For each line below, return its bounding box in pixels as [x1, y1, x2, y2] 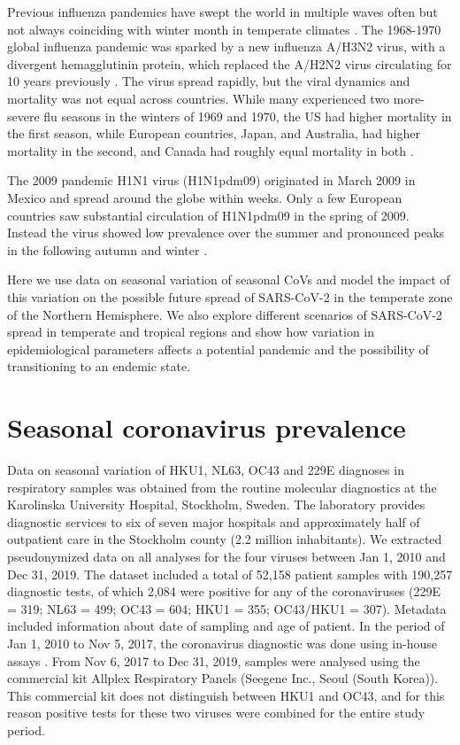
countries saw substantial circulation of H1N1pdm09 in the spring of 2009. [7, 206, 410, 224]
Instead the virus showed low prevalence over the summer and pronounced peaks [7, 223, 445, 242]
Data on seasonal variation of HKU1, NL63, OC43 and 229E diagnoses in [7, 461, 404, 478]
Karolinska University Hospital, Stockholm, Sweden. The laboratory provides [7, 495, 425, 514]
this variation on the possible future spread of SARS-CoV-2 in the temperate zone [7, 287, 453, 306]
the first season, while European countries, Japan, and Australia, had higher [7, 124, 420, 143]
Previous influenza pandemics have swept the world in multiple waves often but [7, 3, 438, 20]
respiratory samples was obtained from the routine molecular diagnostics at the [7, 477, 437, 496]
